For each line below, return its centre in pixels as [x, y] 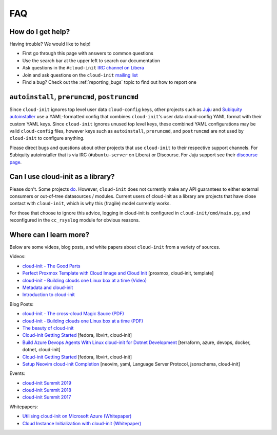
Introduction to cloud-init [48, 295]
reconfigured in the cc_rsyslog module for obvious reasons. [75, 220]
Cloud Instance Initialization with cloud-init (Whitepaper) [82, 423]
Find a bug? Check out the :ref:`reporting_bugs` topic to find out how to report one [110, 82]
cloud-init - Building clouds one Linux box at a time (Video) [85, 280]
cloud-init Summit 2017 [47, 397]
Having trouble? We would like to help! [50, 44]
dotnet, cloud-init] [42, 350]
